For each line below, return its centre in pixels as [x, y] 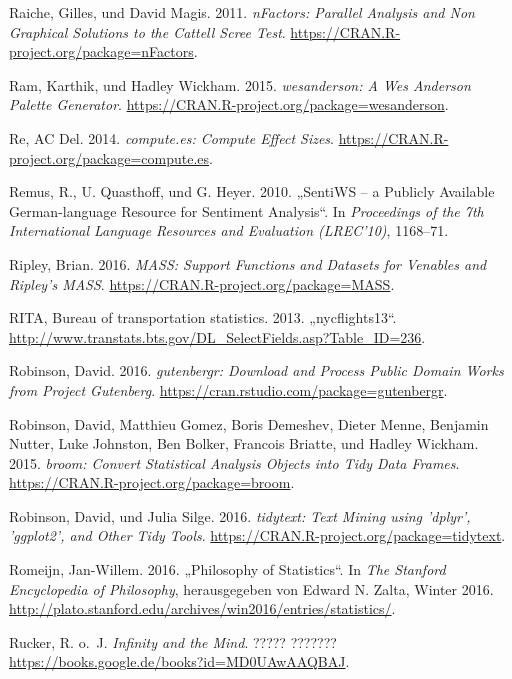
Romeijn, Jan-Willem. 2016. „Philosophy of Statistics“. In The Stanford [227, 569]
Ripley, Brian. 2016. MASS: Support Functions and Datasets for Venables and [248, 263]
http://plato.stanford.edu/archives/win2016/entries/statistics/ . [202, 608]
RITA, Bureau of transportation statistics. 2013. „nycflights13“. [203, 317]
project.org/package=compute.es [109, 157]
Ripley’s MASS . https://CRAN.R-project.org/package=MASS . [202, 283]
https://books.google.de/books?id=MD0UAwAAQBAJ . [179, 661]
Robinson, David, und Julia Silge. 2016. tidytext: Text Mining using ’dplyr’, [240, 515]
